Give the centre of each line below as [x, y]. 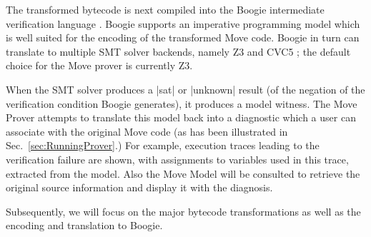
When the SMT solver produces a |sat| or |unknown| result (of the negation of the [185, 89]
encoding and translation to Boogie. [84, 225]
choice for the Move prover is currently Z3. [99, 65]
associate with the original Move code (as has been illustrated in [147, 131]
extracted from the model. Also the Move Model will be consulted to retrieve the [183, 173]
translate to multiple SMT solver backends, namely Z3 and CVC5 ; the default [178, 51]
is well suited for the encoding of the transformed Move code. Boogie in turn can [183, 37]
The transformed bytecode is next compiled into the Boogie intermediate [165, 9]
